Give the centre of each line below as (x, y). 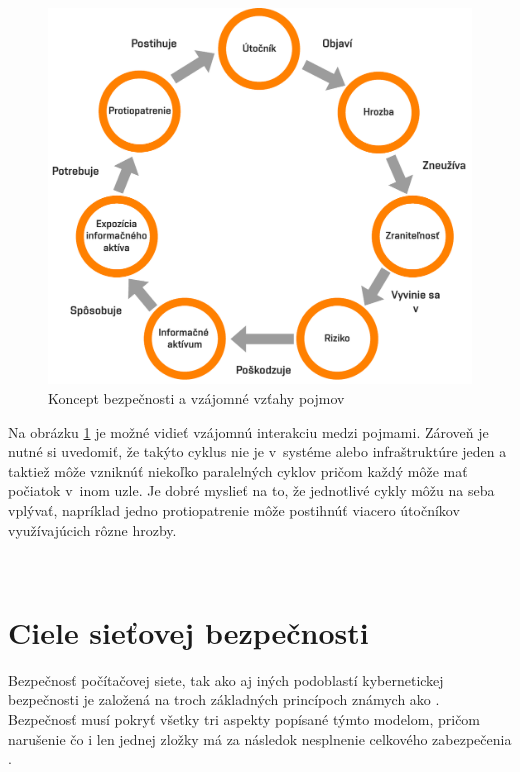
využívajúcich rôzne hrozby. (92, 529)
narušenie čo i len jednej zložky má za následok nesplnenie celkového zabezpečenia (260, 738)
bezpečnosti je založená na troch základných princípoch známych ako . (224, 699)
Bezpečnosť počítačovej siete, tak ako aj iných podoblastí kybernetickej (226, 679)
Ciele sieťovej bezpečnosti (188, 631)
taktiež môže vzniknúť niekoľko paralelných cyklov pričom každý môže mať (238, 470)
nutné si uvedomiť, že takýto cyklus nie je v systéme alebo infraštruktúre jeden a (257, 451)
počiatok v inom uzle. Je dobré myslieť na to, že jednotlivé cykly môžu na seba (251, 490)
